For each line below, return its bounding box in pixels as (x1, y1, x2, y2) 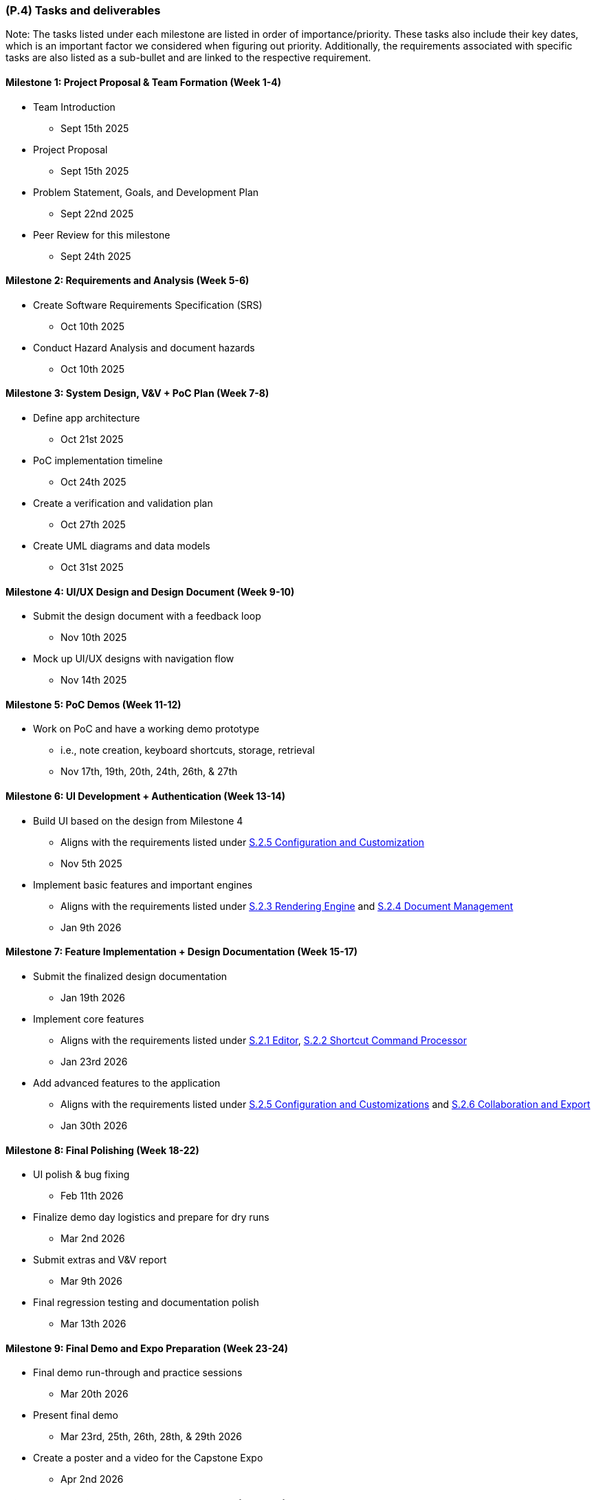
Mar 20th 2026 (60, 1388, 129, 1400)
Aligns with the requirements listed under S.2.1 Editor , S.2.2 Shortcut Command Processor (60, 1034, 467, 1046)
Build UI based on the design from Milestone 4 (33, 814, 243, 827)
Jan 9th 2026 (60, 921, 122, 933)
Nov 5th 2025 (60, 857, 122, 869)
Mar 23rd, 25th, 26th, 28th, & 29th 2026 (60, 1431, 242, 1443)
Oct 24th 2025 (60, 476, 126, 488)
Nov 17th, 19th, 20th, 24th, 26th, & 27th (60, 765, 238, 778)
